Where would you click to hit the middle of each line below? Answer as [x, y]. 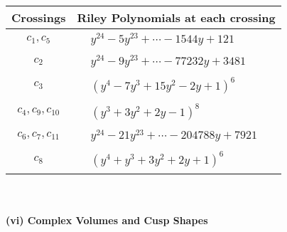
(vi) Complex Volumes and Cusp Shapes [107, 220]
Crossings [39, 17]
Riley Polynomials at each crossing [176, 17]
